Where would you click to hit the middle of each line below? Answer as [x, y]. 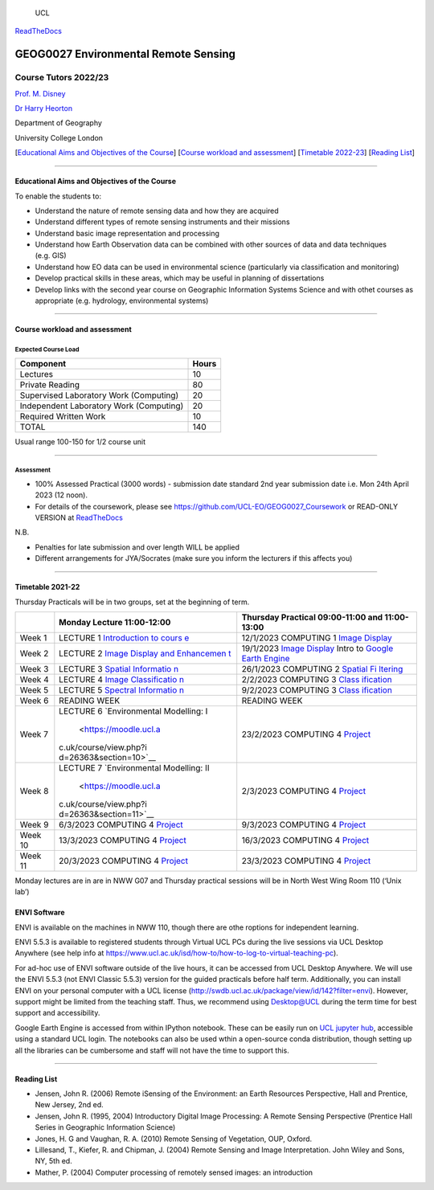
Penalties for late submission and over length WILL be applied [137, 547]
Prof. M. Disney [40, 93]
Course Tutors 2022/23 [62, 78]
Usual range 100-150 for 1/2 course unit [80, 442]
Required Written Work [63, 416]
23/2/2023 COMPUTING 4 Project [306, 734]
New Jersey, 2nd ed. [69, 1105]
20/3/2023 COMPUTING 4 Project [124, 861]
